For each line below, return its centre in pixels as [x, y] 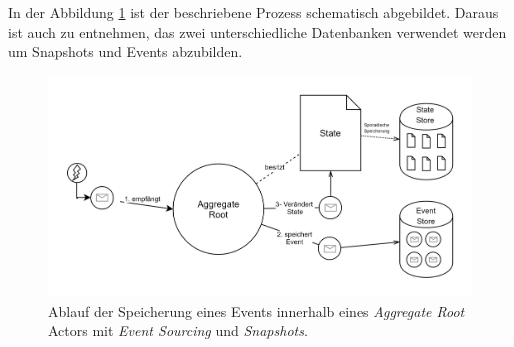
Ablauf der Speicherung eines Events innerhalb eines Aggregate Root [256, 310]
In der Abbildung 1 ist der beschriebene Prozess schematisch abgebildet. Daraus [253, 12]
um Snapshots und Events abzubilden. [125, 51]
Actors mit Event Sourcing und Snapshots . [178, 330]
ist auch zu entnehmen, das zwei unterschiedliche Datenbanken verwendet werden [257, 31]
